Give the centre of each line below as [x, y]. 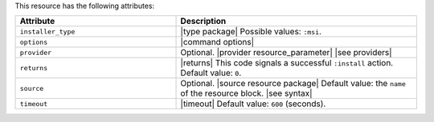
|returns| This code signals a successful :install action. [287, 63]
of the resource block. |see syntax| [246, 93]
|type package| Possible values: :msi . [251, 32]
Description [203, 22]
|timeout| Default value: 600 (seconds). [253, 104]
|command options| [217, 42]
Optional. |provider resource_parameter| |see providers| [287, 53]
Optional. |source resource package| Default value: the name [293, 84]
